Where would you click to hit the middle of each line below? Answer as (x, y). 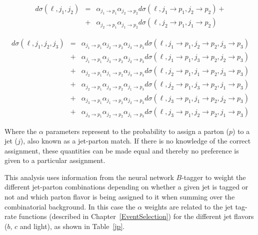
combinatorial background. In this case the (70, 206)
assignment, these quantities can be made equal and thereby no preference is (122, 150)
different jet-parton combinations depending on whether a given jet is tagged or (126, 187)
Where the (21, 131)
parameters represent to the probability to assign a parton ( (137, 131)
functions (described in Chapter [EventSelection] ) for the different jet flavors (136, 216)
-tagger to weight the (214, 177)
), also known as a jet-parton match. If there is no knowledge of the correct (135, 141)
